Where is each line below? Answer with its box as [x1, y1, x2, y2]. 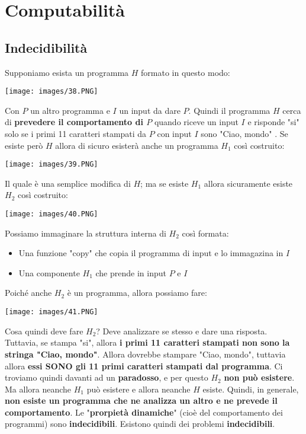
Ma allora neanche [5, 382, 72, 395]
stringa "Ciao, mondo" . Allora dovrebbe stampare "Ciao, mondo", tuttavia [5, 347, 286, 360]
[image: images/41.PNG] [5, 308, 98, 317]
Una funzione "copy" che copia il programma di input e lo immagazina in [18, 247, 284, 259]
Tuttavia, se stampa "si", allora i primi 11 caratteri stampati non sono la [5, 336, 290, 349]
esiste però [5, 139, 43, 151]
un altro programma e [30, 104, 110, 116]
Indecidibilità [5, 38, 88, 56]
